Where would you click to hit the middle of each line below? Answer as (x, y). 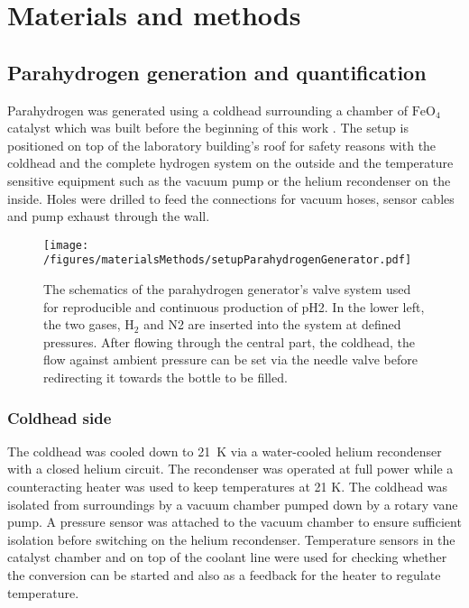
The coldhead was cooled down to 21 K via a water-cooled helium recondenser (225, 451)
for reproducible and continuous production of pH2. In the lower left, (234, 306)
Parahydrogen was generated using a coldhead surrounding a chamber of (208, 110)
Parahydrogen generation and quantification (217, 72)
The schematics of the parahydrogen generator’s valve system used (227, 289)
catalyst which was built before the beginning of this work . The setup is (208, 128)
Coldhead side (60, 417)
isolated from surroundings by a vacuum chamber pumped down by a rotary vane (233, 504)
